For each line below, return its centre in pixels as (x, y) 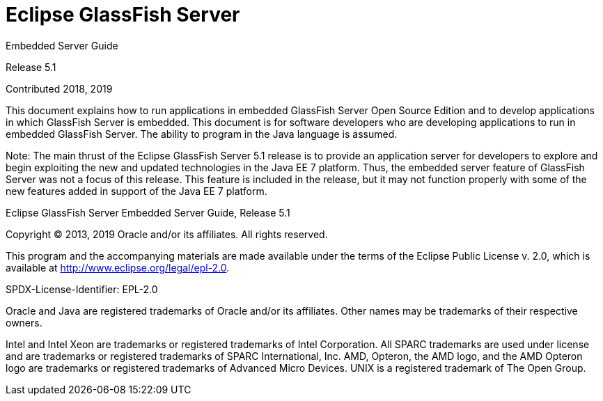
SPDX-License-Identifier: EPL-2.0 (82, 289)
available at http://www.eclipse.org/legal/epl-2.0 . (118, 267)
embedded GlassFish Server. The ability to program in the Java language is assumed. (202, 134)
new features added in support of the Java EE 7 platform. (136, 191)
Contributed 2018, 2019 (59, 88)
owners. (24, 322)
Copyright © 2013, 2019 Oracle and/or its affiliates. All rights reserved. (167, 234)
